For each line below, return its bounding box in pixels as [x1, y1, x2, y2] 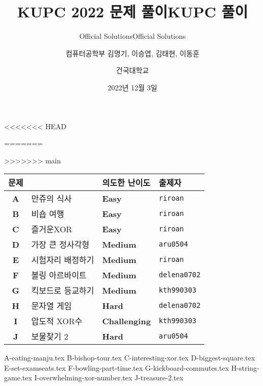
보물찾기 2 [31, 330, 68, 343]
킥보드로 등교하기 [31, 284, 94, 297]
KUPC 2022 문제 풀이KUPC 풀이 [17, 1, 248, 22]
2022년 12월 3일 [108, 82, 157, 92]
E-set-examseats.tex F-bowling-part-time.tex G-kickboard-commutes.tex [4, 362, 229, 373]
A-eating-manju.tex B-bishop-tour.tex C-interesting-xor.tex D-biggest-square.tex [4, 352, 255, 363]
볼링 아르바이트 [31, 269, 87, 281]
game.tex [4, 372, 32, 383]
